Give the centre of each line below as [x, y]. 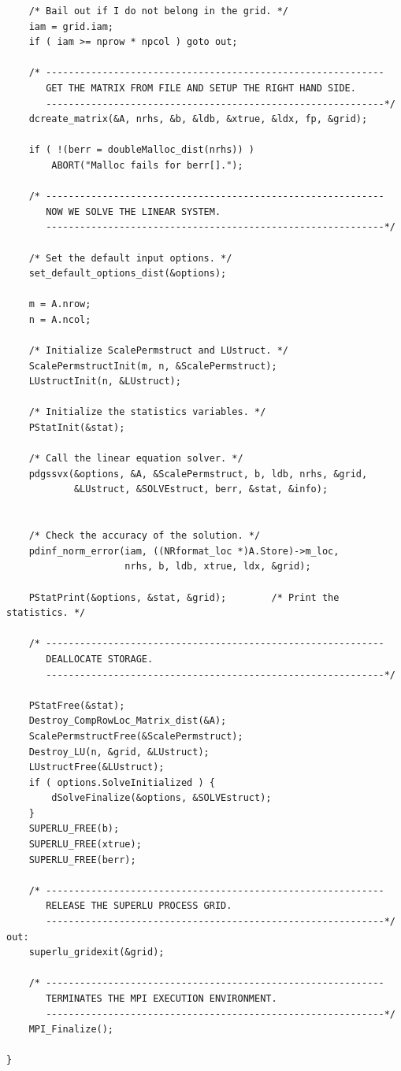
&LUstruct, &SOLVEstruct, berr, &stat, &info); [201, 489]
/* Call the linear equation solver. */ [136, 459]
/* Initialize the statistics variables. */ [147, 412]
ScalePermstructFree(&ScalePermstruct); [136, 736]
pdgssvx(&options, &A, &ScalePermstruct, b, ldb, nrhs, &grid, [198, 474]
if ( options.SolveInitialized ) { [122, 782]
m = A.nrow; [60, 304]
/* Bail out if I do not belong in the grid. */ [158, 11]
